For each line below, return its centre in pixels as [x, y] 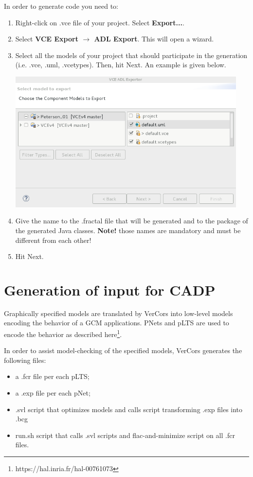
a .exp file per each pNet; [53, 393]
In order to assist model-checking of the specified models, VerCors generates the [123, 350]
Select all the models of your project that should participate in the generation [131, 55]
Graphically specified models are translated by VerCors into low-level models [118, 313]
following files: [25, 360]
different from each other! [53, 240]
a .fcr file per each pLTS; [52, 376]
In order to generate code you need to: [61, 6]
